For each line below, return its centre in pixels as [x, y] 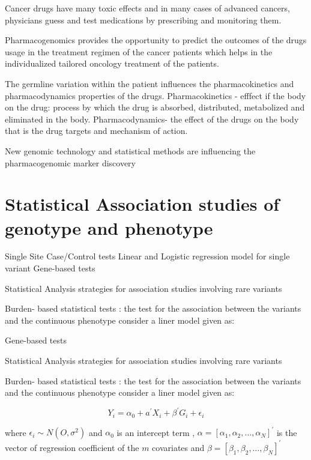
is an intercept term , [156, 432]
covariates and [178, 447]
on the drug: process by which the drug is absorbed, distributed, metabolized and [155, 107]
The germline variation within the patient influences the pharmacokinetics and [149, 83]
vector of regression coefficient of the [72, 447]
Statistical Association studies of [142, 204]
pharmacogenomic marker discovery [70, 162]
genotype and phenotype [109, 227]
